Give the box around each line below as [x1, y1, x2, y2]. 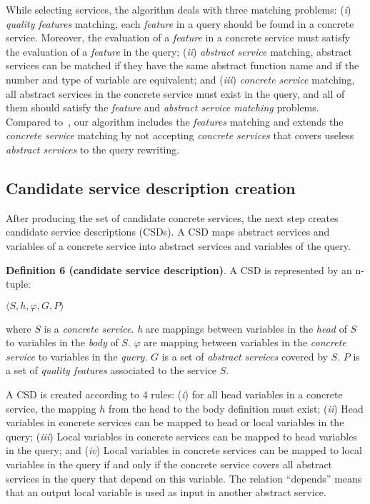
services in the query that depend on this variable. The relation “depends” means [6, 470, 362, 485]
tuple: [6, 276, 31, 291]
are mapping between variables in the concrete [144, 335, 346, 350]
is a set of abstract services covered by [161, 348, 328, 363]
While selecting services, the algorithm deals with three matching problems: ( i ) [6, 2, 351, 16]
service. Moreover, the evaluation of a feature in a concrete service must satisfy [6, 30, 351, 45]
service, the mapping [6, 400, 96, 415]
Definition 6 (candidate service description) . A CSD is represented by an [6, 262, 352, 277]
